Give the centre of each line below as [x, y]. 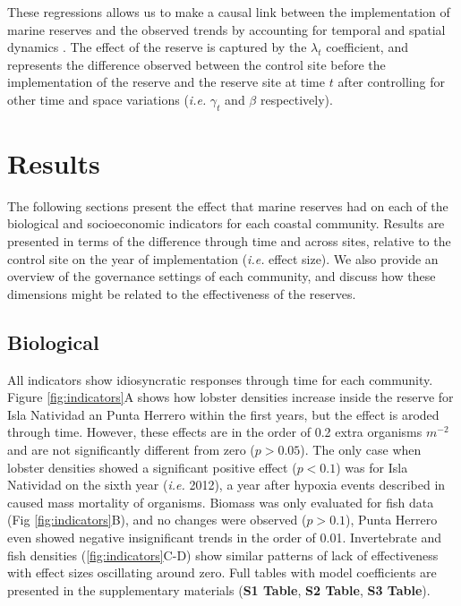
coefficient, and [367, 47]
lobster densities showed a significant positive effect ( [152, 467]
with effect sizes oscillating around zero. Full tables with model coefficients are [222, 572]
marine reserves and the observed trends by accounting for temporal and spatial [226, 29]
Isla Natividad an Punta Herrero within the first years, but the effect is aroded [223, 414]
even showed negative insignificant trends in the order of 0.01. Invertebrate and [224, 537]
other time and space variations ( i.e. [107, 99]
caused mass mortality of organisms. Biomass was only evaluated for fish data [221, 502]
